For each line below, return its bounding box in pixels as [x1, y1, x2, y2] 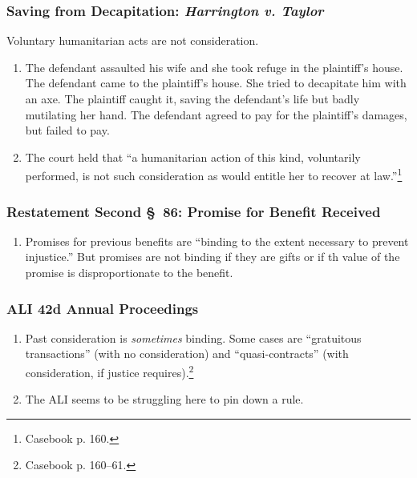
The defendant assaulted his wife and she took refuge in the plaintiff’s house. [25, 58, 403, 75]
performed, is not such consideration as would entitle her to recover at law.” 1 [25, 165, 403, 184]
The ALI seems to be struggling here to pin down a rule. [25, 391, 304, 408]
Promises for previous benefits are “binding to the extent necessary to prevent [25, 232, 409, 249]
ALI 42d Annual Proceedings [6, 298, 199, 318]
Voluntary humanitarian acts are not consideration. [6, 32, 259, 49]
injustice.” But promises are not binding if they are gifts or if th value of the [25, 248, 400, 265]
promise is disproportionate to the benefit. [25, 264, 233, 281]
